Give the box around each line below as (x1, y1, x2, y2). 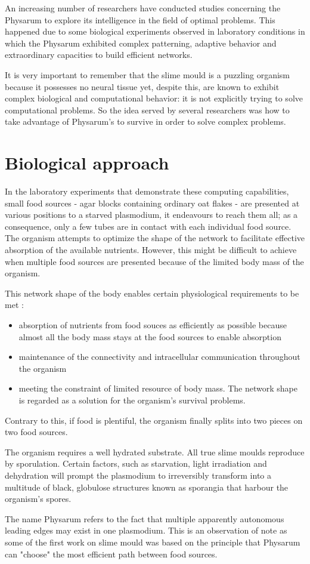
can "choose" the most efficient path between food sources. (5, 547, 218, 560)
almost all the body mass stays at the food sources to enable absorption (18, 330, 281, 343)
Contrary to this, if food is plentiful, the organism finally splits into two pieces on (5, 414, 303, 426)
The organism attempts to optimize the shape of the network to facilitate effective (5, 232, 305, 244)
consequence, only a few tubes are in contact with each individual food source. (5, 220, 292, 232)
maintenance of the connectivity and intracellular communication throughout (18, 350, 300, 363)
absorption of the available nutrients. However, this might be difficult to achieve (5, 244, 297, 256)
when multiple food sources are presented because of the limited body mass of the (5, 255, 304, 267)
